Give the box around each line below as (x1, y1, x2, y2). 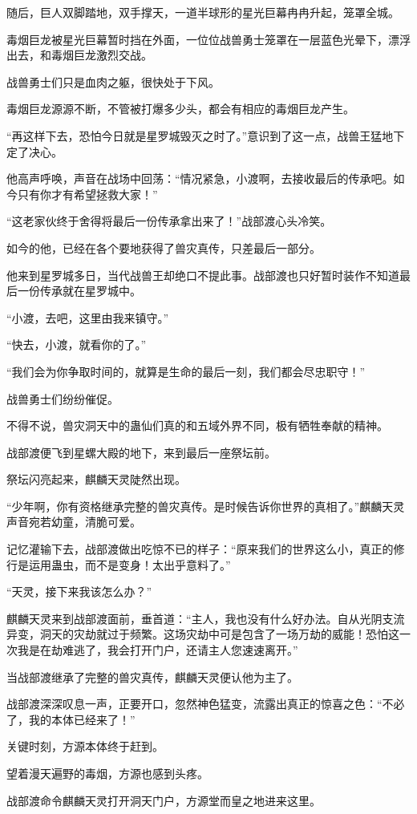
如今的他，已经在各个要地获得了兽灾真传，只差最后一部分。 (6, 239, 321, 256)
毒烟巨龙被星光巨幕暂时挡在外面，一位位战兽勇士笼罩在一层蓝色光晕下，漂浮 (6, 30, 411, 47)
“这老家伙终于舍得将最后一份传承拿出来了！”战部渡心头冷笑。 (6, 213, 332, 229)
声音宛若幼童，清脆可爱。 (6, 513, 141, 530)
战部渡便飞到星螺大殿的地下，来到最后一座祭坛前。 (6, 443, 276, 460)
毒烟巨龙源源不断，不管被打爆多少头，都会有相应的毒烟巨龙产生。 (6, 100, 354, 117)
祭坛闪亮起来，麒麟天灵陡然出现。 (6, 471, 186, 488)
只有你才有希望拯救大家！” (17, 185, 158, 202)
